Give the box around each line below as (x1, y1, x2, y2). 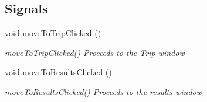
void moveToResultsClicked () (5, 66, 112, 78)
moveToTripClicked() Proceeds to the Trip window (5, 46, 185, 58)
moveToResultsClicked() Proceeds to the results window (5, 85, 202, 97)
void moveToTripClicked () (5, 27, 101, 39)
